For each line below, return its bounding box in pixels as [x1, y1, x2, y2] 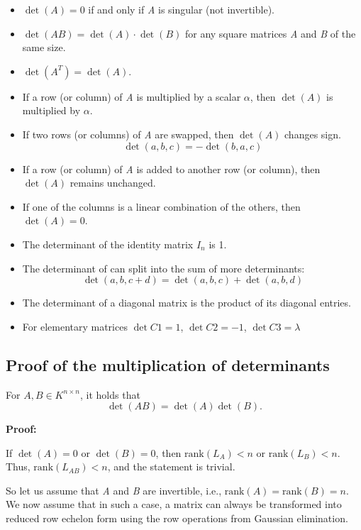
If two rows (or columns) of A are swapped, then [22, 126, 234, 141]
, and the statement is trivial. [107, 459, 235, 474]
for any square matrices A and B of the [184, 26, 356, 40]
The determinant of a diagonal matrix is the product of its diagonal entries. [22, 295, 351, 310]
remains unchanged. [70, 175, 156, 190]
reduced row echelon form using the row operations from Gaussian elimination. [6, 511, 348, 526]
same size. [22, 40, 66, 55]
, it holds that [80, 387, 140, 402]
